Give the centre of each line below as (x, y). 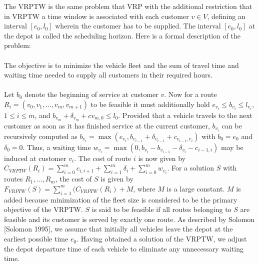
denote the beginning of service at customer (91, 94)
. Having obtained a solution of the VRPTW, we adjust (162, 239)
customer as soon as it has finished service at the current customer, (107, 125)
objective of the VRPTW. (43, 209)
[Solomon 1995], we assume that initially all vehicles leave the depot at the (118, 229)
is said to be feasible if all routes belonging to (161, 209)
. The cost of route (103, 158)
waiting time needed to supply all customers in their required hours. (108, 75)
